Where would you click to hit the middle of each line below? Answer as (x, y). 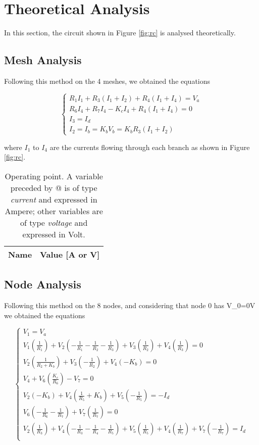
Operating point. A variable (54, 176)
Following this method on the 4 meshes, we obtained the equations (107, 81)
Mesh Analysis (43, 60)
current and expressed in (54, 199)
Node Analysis (43, 284)
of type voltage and (54, 222)
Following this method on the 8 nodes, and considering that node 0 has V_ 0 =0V (130, 305)
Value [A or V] (70, 254)
